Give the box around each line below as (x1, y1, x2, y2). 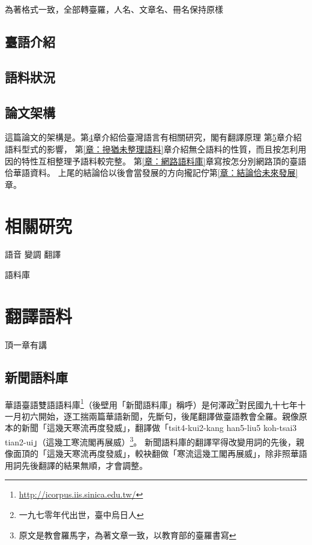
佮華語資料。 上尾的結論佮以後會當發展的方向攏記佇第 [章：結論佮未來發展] (5, 166, 298, 179)
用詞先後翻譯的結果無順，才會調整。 (5, 459, 148, 471)
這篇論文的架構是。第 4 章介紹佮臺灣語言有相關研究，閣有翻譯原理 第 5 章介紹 (5, 131, 302, 143)
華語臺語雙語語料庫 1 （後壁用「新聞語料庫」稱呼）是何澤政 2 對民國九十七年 (5, 396, 298, 411)
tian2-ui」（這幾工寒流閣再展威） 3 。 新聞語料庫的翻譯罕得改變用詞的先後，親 (5, 434, 304, 448)
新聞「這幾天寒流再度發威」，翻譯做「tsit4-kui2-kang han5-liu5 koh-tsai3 (21, 421, 297, 434)
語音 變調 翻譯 (5, 248, 61, 260)
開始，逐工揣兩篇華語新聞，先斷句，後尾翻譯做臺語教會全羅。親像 (38, 409, 299, 422)
